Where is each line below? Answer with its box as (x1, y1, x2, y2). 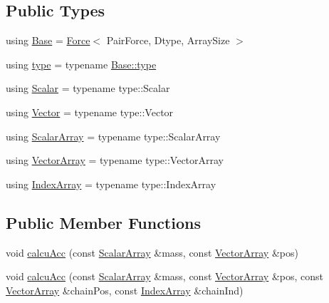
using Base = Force (6, 33, 90, 48)
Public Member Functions (6, 211, 201, 233)
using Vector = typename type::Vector (6, 104, 174, 119)
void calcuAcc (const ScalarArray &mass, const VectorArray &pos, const (6, 269, 323, 284)
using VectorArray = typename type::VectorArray (6, 153, 224, 168)
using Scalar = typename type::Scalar (6, 81, 170, 96)
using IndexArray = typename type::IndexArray (6, 176, 216, 191)
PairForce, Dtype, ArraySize (106, 33, 230, 48)
